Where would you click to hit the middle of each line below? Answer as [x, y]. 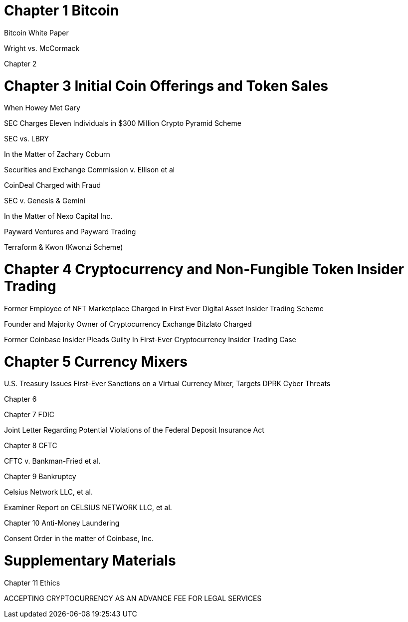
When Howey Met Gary [42, 108]
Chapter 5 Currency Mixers [96, 361]
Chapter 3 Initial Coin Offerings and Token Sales [166, 86]
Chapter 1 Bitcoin [62, 10]
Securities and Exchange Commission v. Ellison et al [90, 170]
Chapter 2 [20, 63]
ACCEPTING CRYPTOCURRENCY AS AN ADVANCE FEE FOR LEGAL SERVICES [133, 598]
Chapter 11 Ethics [32, 583]
